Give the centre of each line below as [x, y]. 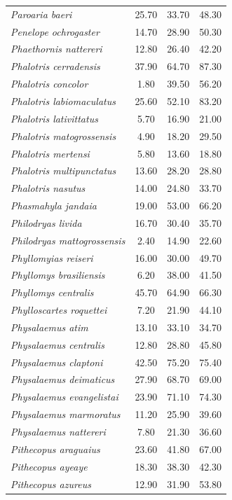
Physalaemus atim [49, 327]
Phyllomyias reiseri [52, 257]
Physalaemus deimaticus [63, 379]
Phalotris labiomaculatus [63, 100]
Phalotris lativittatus [54, 118]
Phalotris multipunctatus [63, 171]
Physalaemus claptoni [57, 362]
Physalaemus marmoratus [66, 414]
